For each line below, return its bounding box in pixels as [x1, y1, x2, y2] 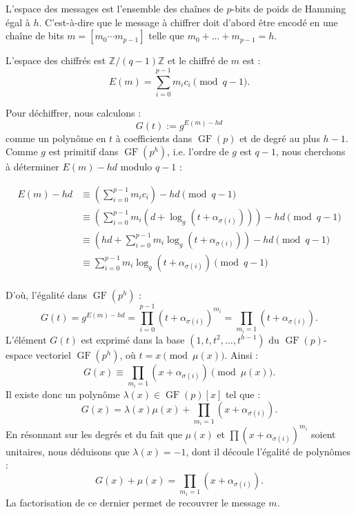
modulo [120, 159, 152, 174]
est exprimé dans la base [81, 332, 185, 346]
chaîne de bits [6, 28, 64, 43]
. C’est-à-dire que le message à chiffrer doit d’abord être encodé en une [39, 14, 338, 29]
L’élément [6, 332, 47, 346]
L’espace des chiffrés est [6, 53, 106, 68]
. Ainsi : [224, 347, 259, 362]
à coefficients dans [115, 130, 192, 145]
